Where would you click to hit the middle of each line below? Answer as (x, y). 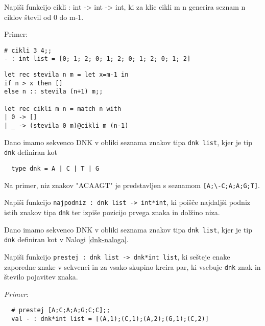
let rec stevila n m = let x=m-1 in (66, 75)
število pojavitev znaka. (41, 277)
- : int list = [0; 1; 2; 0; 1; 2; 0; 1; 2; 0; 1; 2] (98, 59)
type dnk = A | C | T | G (55, 169)
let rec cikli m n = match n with (63, 109)
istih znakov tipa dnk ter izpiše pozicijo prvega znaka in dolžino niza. (112, 212)
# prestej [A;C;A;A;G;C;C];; (61, 310)
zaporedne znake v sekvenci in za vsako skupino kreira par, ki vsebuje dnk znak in (132, 266)
